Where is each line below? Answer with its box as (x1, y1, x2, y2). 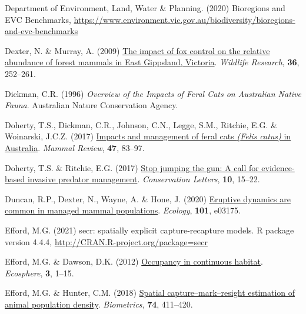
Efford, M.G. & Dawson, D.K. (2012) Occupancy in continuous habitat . (5, 255, 263, 268)
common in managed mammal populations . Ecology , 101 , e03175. (5, 204, 241, 216)
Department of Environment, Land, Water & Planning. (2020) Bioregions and (5, 2, 285, 14)
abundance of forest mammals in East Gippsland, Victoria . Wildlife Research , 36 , (5, 56, 300, 68)
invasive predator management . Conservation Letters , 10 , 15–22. (27, 173, 260, 185)
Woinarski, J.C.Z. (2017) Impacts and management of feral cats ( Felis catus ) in (5, 130, 291, 142)
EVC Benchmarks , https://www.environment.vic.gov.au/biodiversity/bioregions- (5, 13, 295, 25)
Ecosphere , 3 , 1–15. (5, 266, 74, 279)
